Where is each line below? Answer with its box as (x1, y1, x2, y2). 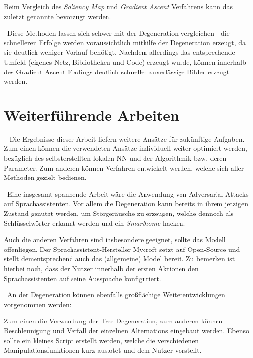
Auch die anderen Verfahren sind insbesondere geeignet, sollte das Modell (4, 234, 226, 245)
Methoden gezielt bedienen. (4, 172, 87, 182)
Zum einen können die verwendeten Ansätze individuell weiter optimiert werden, (4, 143, 247, 153)
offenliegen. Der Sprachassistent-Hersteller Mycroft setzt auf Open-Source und (4, 244, 240, 254)
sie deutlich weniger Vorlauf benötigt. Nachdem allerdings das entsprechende (4, 47, 235, 57)
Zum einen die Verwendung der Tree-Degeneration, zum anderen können (4, 316, 223, 326)
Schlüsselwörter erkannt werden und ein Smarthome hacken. (4, 217, 185, 228)
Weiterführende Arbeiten (4, 105, 179, 125)
